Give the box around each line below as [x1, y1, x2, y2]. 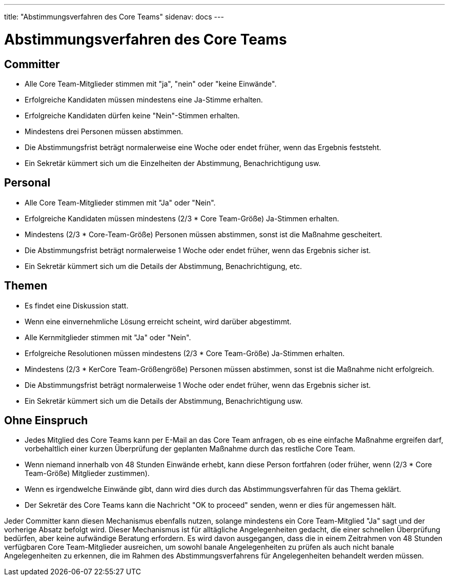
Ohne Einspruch [4, 414, 88, 427]
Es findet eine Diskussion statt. [25, 301, 129, 310]
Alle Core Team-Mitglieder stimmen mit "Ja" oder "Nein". [25, 198, 216, 207]
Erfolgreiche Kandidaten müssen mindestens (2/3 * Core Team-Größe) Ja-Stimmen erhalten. [25, 214, 339, 223]
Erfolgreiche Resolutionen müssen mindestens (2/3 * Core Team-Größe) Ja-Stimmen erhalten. [25, 348, 345, 358]
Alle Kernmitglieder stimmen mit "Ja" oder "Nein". [25, 333, 191, 342]
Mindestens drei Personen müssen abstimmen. [25, 127, 183, 136]
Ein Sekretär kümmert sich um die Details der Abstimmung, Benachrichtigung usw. [25, 396, 303, 405]
